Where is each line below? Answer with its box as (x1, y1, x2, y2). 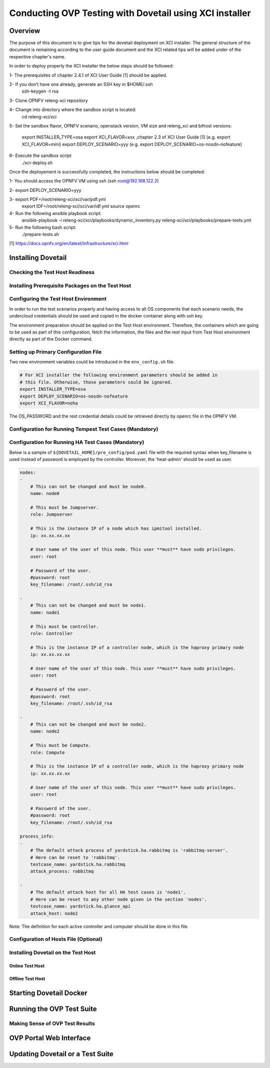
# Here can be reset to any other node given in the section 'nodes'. (30, 896, 207, 902)
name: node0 (30, 490, 60, 496)
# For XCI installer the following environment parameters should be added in (19, 372, 217, 378)
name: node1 (30, 609, 60, 615)
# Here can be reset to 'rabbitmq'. (30, 854, 120, 860)
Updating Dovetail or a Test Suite (9, 1050, 113, 1058)
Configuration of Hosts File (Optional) (9, 935, 102, 942)
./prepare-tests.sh (21, 231, 59, 237)
